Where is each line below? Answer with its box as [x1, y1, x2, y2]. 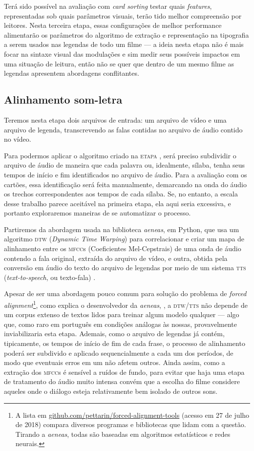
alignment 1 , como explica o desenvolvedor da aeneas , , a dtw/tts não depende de [4, 299, 248, 310]
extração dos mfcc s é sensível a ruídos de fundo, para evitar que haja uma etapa [4, 366, 245, 377]
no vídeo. [4, 134, 31, 144]
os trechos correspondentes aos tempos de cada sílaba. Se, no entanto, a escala [4, 189, 238, 199]
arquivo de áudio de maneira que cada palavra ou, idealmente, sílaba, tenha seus [4, 160, 245, 170]
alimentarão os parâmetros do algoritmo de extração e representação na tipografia [4, 29, 249, 40]
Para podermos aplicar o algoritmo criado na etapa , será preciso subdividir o [4, 150, 236, 160]
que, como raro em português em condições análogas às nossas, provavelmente [4, 319, 237, 329]
